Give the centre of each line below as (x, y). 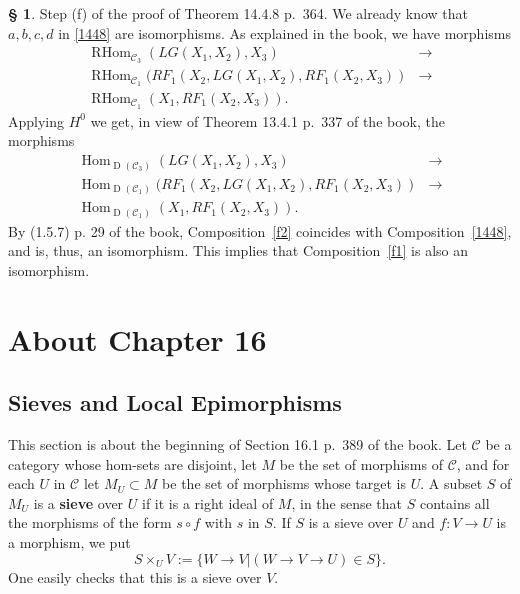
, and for (483, 463)
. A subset (451, 483)
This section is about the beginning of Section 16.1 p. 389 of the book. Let (237, 444)
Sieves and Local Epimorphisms (175, 402)
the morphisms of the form (90, 522)
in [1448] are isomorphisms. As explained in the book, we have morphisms (284, 32)
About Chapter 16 (137, 338)
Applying (36, 120)
